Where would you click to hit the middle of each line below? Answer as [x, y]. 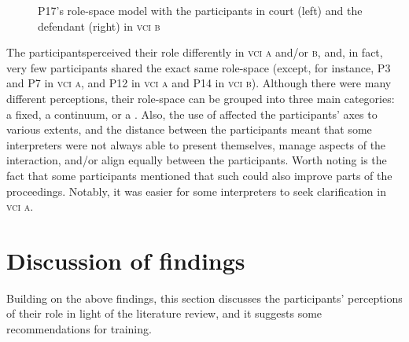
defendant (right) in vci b [99, 26]
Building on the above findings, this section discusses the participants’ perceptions [204, 298]
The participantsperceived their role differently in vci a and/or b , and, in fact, [195, 52]
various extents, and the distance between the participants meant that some [189, 129]
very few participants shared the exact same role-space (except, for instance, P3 [199, 67]
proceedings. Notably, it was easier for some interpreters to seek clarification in [196, 191]
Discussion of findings [126, 260]
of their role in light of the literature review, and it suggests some [164, 313]
